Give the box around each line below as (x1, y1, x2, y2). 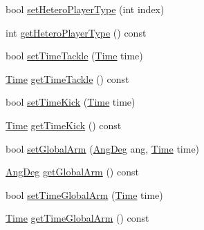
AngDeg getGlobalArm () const (6, 164, 139, 179)
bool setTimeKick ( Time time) (6, 95, 136, 109)
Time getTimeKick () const (6, 117, 122, 132)
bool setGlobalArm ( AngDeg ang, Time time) (6, 141, 200, 155)
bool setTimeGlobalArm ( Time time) (6, 187, 163, 202)
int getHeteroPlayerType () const (6, 25, 147, 39)
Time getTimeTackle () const (6, 71, 129, 86)
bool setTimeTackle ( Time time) (6, 48, 143, 63)
